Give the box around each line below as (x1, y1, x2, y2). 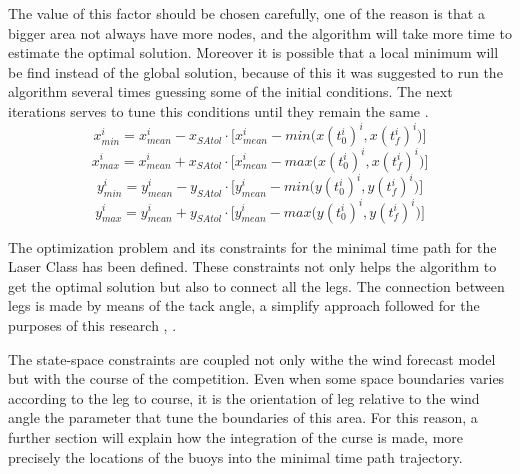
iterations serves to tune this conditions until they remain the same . (8, 100, 429, 121)
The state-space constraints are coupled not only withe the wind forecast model (8, 348, 496, 369)
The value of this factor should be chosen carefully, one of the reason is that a (8, 3, 485, 23)
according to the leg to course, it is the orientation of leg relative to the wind (8, 387, 480, 408)
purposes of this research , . (8, 314, 177, 335)
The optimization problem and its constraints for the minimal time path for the (8, 236, 497, 257)
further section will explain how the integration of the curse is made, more (8, 426, 464, 447)
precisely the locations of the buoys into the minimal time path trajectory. (8, 446, 463, 467)
